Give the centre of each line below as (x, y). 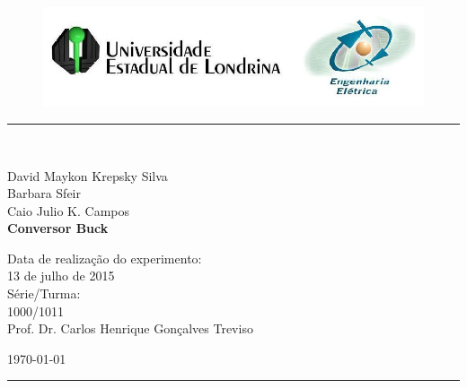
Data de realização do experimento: (105, 258)
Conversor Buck (58, 228)
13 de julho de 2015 (61, 276)
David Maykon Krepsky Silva (88, 175)
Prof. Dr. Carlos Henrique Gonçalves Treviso (130, 328)
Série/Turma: (44, 293)
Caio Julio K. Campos (68, 210)
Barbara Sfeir (44, 193)
